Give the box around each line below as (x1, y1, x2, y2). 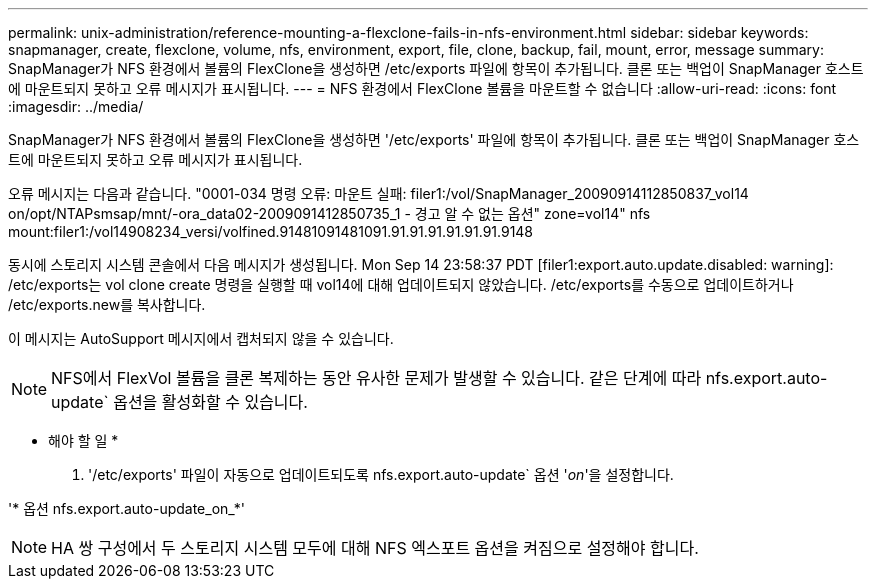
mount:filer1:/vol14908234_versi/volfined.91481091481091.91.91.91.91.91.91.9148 (8, 223, 534, 240)
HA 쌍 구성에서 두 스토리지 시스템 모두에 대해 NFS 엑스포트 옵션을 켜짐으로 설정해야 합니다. (51, 538, 699, 558)
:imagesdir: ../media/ (8, 98, 144, 115)
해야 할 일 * (48, 432, 119, 449)
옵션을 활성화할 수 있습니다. (113, 392, 308, 412)
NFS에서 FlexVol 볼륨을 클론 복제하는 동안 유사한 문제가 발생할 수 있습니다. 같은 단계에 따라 (51, 368, 702, 388)
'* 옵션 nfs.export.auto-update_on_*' (8, 500, 245, 517)
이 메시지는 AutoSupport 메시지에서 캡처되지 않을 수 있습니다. (8, 330, 394, 347)
